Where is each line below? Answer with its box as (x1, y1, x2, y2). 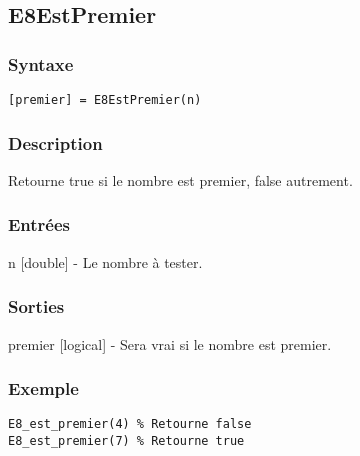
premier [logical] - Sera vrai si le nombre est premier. (8, 333, 332, 354)
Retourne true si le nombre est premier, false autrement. (8, 169, 353, 190)
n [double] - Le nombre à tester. (8, 251, 203, 272)
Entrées (8, 212, 71, 237)
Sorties (8, 294, 65, 319)
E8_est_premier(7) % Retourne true (8, 433, 245, 448)
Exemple (8, 376, 79, 401)
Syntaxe (8, 51, 74, 76)
